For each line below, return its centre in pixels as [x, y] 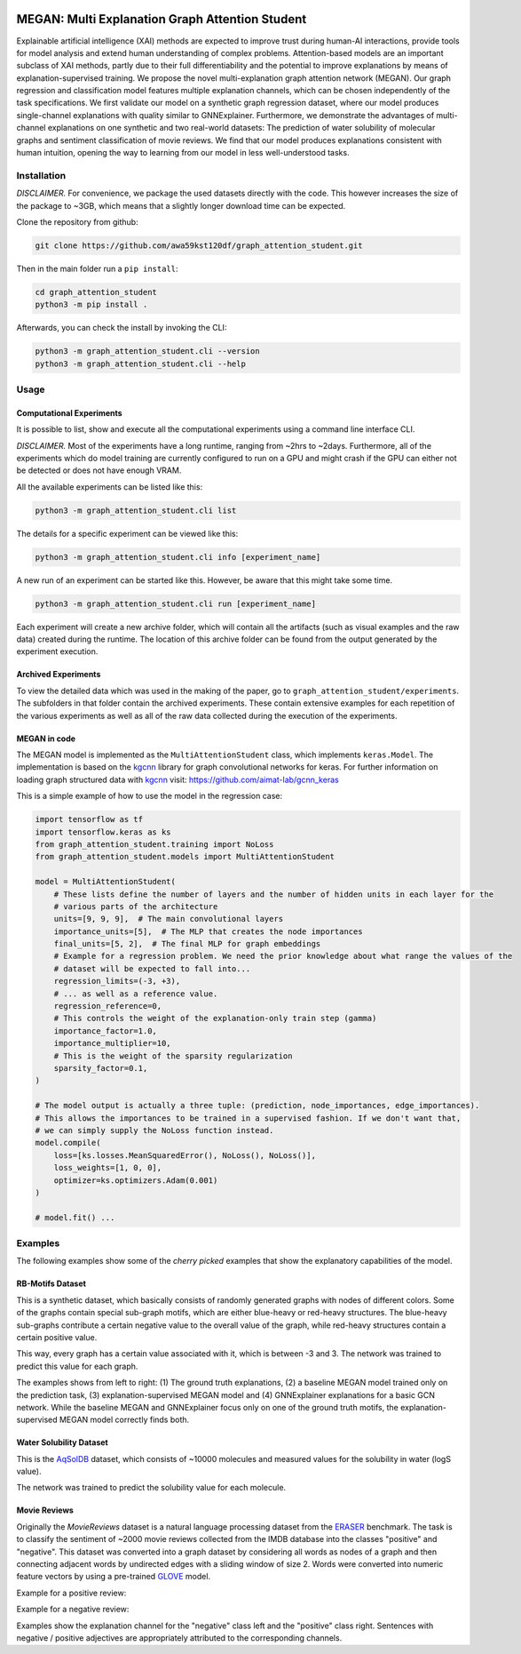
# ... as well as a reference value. [136, 994]
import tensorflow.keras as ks [103, 832]
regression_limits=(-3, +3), [117, 981]
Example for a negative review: [73, 1610]
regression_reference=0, [108, 1006]
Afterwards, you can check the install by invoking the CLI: [122, 328]
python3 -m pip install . [91, 305]
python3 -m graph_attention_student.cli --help [140, 364]
